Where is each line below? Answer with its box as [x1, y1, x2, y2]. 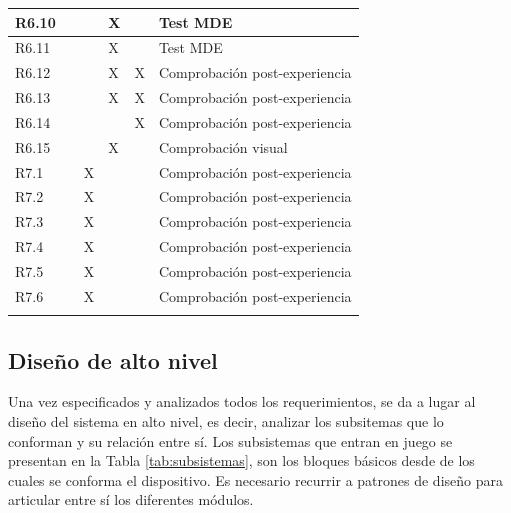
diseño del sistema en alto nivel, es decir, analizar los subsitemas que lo [8, 410, 444, 431]
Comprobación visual [158, 136, 288, 157]
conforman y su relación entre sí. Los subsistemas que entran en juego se [8, 430, 453, 451]
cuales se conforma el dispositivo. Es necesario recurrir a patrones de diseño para [8, 469, 503, 490]
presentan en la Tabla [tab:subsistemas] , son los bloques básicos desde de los [8, 450, 475, 471]
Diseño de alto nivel [8, 344, 218, 375]
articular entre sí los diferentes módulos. [8, 489, 254, 510]
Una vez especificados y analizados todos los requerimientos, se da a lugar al [8, 391, 476, 412]
